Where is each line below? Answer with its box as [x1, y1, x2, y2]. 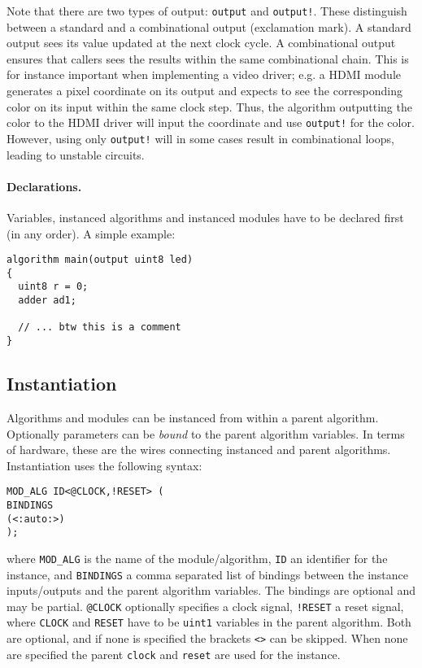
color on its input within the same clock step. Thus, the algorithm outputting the [7, 98, 412, 115]
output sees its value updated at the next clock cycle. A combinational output [7, 34, 396, 51]
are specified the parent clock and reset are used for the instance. [7, 645, 341, 662]
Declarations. [7, 177, 82, 194]
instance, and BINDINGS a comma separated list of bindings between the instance [7, 565, 409, 583]
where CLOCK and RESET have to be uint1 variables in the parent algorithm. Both [7, 613, 411, 631]
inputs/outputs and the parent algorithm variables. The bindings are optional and [7, 582, 415, 599]
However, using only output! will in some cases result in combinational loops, [7, 129, 394, 146]
